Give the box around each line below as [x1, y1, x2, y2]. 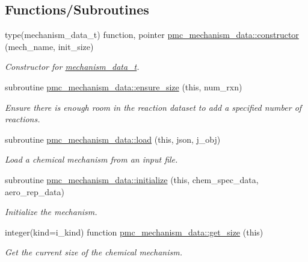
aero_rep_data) [5, 185, 64, 198]
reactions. [5, 113, 40, 125]
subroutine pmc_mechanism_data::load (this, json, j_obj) [5, 133, 221, 145]
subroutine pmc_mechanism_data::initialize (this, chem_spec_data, [5, 173, 259, 186]
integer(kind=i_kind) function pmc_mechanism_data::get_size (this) [5, 225, 263, 238]
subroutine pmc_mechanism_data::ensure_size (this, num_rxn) [5, 80, 242, 93]
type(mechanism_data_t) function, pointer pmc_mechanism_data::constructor [5, 28, 299, 41]
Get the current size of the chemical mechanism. [5, 246, 182, 258]
